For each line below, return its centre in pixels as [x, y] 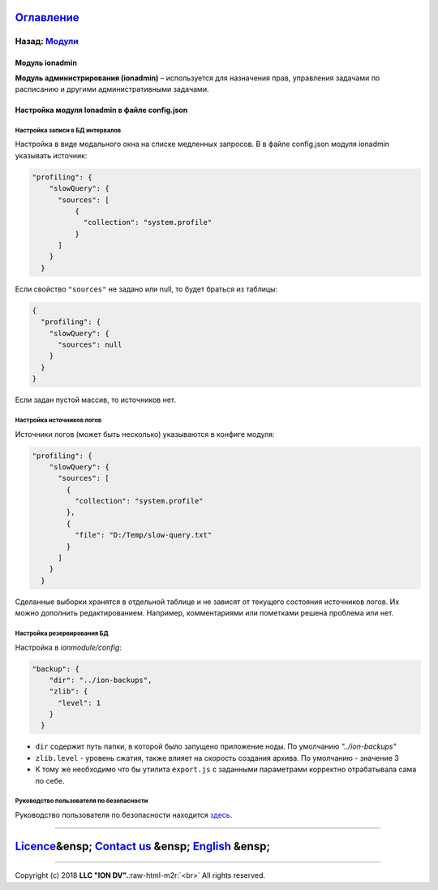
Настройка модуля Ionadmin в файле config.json [101, 110]
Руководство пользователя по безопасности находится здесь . [124, 815]
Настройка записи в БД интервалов [68, 130]
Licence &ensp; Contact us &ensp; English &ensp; [143, 846]
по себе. [50, 780]
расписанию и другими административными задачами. [112, 89]
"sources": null [90, 344]
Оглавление [47, 17]
